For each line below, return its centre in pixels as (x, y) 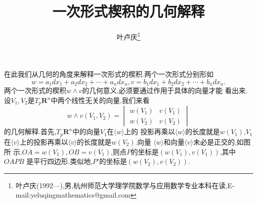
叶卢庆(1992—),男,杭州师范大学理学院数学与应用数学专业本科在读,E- (125, 185)
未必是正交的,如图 (222, 141)
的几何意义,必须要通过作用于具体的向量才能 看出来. (165, 90)
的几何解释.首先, (30, 131)
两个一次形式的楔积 (35, 90)
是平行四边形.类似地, (60, 161)
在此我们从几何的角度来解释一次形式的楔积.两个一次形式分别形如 (109, 74)
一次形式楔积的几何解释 (128, 11)
